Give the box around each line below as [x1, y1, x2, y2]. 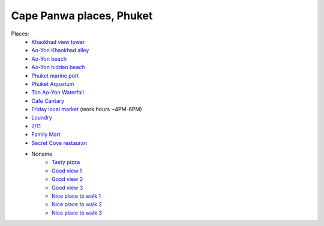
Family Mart [31, 131, 61, 138]
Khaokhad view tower [31, 38, 85, 45]
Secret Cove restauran [31, 139, 87, 147]
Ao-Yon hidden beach [31, 64, 85, 71]
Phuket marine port [31, 72, 79, 79]
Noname [31, 150, 53, 157]
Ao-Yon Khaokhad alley [31, 47, 89, 54]
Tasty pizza [52, 159, 80, 166]
